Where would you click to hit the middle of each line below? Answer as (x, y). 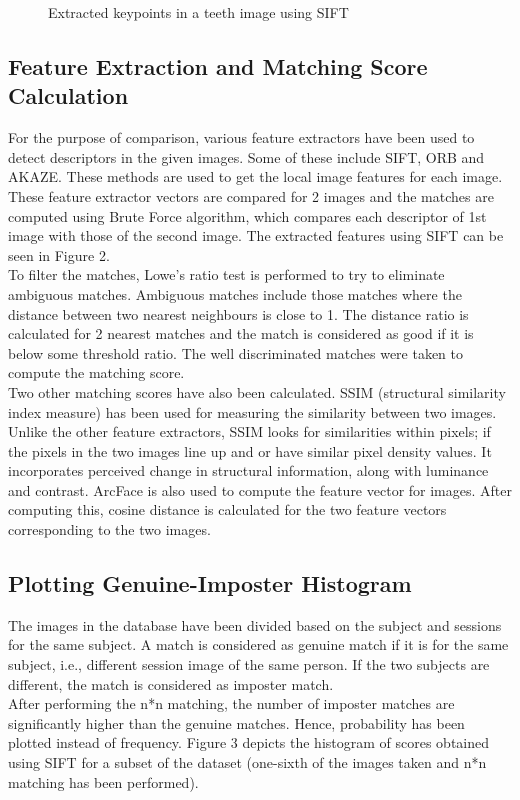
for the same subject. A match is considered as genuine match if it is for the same (258, 644)
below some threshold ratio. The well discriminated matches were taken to (236, 352)
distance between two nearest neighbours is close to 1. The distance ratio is (238, 313)
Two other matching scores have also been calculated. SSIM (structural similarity (257, 391)
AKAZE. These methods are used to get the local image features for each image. (255, 176)
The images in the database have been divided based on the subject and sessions (255, 624)
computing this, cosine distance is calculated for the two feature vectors (227, 509)
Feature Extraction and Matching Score (218, 65)
